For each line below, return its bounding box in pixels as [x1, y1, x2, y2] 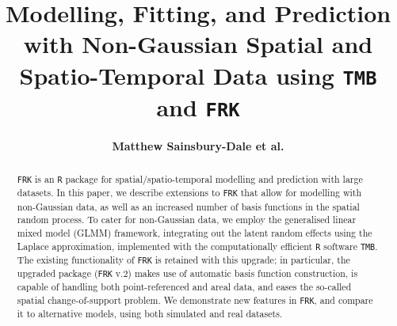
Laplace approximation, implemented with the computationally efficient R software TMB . [17, 239, 378, 252]
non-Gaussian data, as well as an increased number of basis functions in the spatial [17, 199, 360, 213]
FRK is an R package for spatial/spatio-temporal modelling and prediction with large [17, 172, 363, 186]
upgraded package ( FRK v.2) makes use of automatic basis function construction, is [17, 266, 358, 279]
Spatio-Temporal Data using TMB [19, 59, 377, 91]
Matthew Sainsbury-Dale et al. [112, 137, 284, 154]
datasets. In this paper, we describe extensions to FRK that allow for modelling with [17, 186, 362, 199]
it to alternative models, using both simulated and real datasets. [17, 306, 283, 320]
